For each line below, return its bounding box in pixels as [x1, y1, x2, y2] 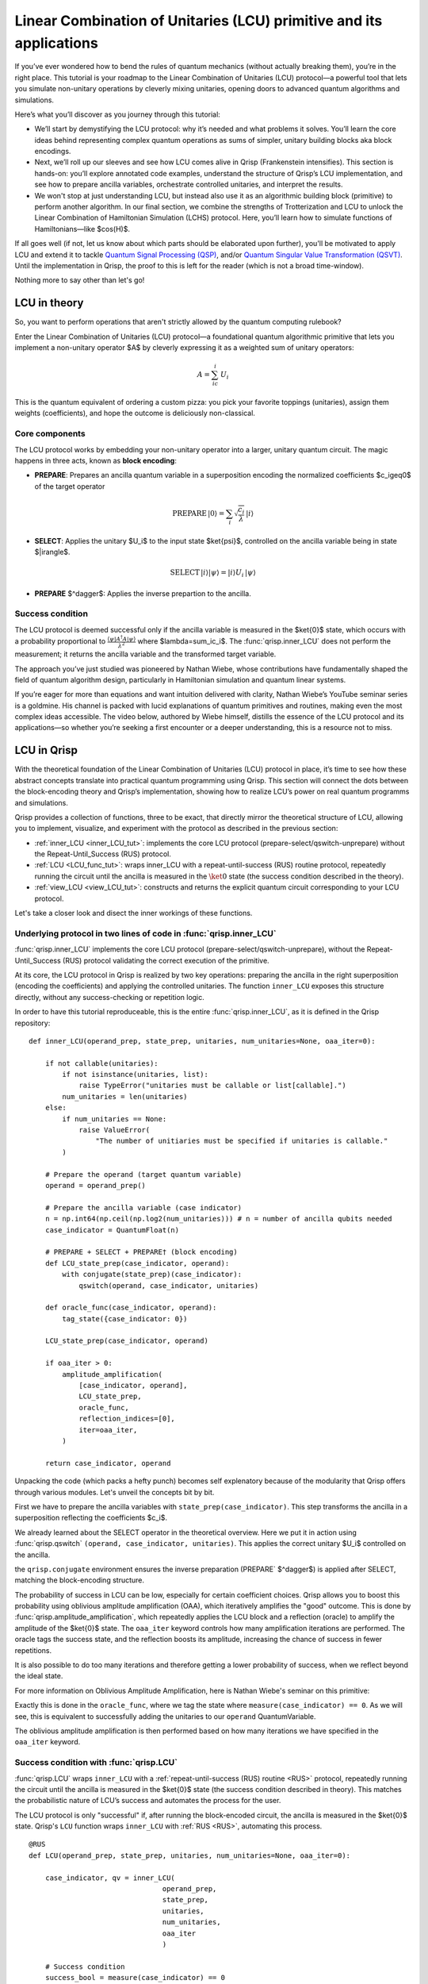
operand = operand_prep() [44, 1181, 147, 1190]
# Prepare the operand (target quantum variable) [44, 1170, 242, 1178]
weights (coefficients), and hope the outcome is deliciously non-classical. [14, 409, 255, 418]
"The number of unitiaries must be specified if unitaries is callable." [95, 1136, 388, 1146]
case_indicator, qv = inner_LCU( [44, 1873, 176, 1882]
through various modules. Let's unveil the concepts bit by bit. [14, 1487, 215, 1497]
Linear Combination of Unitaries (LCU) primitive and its [14, 12, 383, 29]
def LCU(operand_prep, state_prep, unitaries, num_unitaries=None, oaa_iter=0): [29, 1851, 351, 1860]
